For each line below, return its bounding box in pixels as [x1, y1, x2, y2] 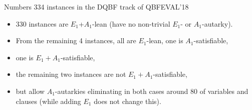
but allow [16, 85, 45, 96]
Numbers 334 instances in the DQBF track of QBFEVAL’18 [4, 2, 189, 12]
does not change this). [94, 95, 161, 106]
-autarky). [201, 18, 233, 29]
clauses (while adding [16, 95, 81, 106]
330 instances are [16, 18, 69, 29]
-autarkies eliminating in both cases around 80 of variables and [55, 85, 248, 96]
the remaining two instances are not [16, 69, 126, 79]
